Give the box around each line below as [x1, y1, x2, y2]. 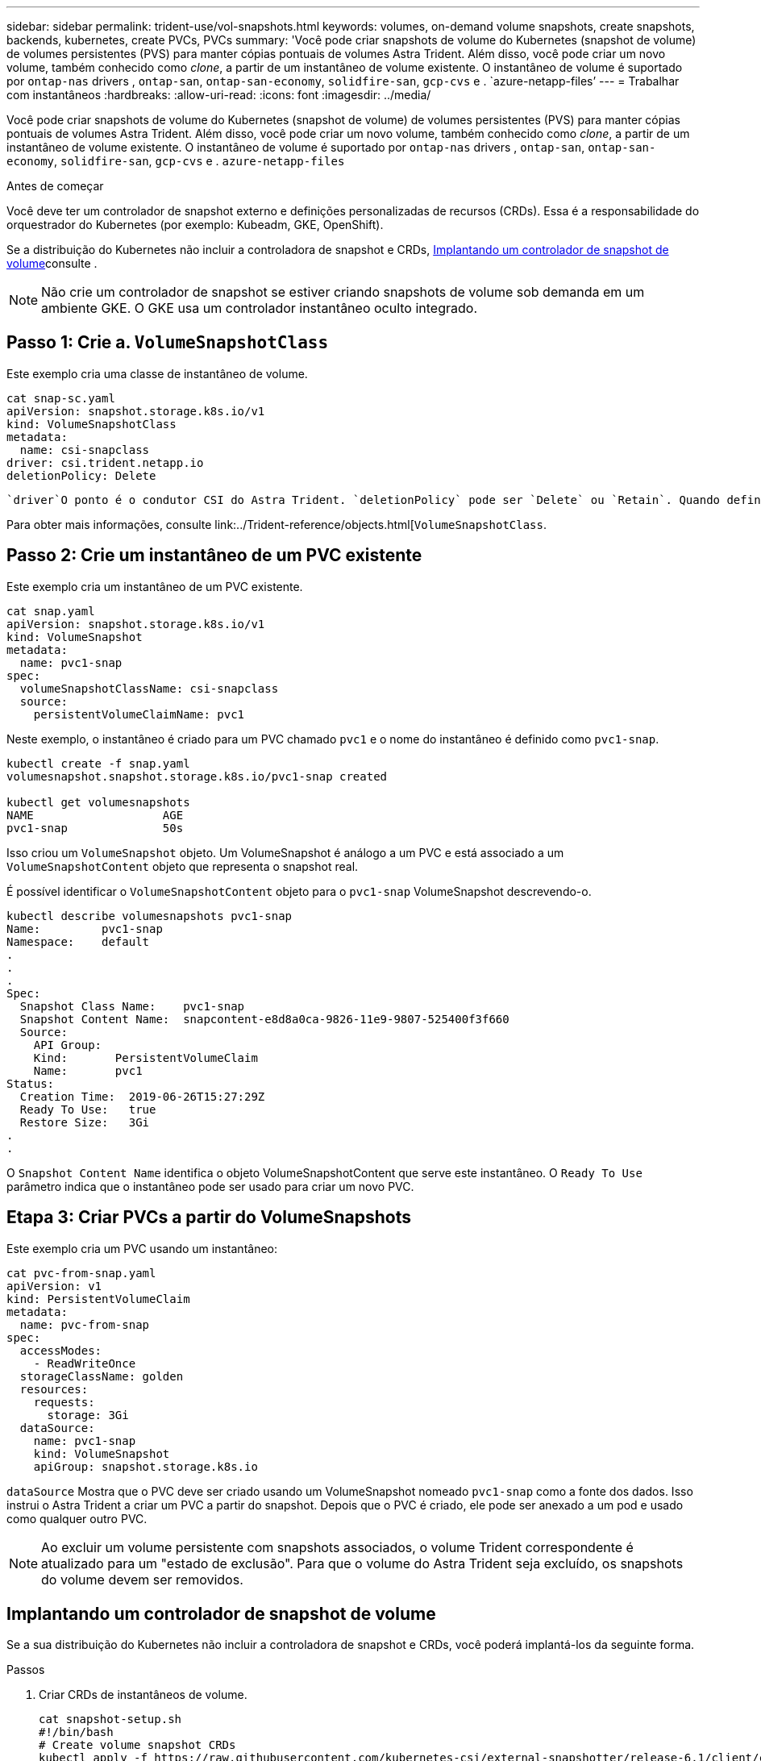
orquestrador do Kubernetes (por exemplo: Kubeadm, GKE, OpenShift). [6, 218, 384, 231]
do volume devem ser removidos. [41, 1571, 243, 1588]
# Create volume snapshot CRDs [39, 1738, 236, 1752]
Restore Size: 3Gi [19, 1115, 150, 1129]
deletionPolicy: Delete [6, 468, 156, 482]
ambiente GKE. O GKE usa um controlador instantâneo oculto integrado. [41, 300, 478, 316]
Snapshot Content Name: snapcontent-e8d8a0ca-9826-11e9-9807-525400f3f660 [19, 1012, 509, 1026]
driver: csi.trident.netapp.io [6, 456, 204, 469]
